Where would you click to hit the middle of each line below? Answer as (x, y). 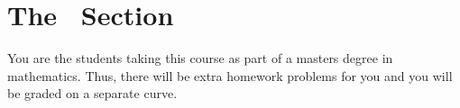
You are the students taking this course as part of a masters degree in (200, 58)
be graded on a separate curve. (92, 93)
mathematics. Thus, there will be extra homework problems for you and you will (230, 75)
